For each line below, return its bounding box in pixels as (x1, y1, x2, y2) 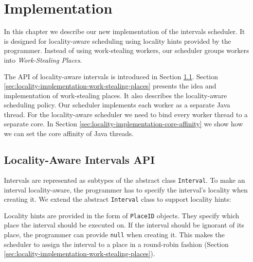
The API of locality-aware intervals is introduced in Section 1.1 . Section (4, 71, 218, 81)
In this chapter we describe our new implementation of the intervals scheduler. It (4, 26, 245, 36)
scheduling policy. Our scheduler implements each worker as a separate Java (4, 100, 231, 110)
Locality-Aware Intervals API (4, 152, 155, 167)
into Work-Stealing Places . (4, 54, 82, 65)
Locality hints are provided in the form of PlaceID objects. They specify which (4, 210, 239, 220)
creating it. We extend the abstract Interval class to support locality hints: (4, 194, 231, 204)
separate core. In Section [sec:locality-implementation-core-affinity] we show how (4, 119, 243, 129)
